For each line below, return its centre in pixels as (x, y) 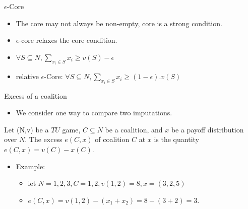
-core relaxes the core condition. (68, 40)
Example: (30, 166)
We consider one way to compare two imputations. (94, 113)
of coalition (112, 139)
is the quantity (176, 139)
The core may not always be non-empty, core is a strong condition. (119, 23)
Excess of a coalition (36, 95)
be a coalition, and (134, 129)
